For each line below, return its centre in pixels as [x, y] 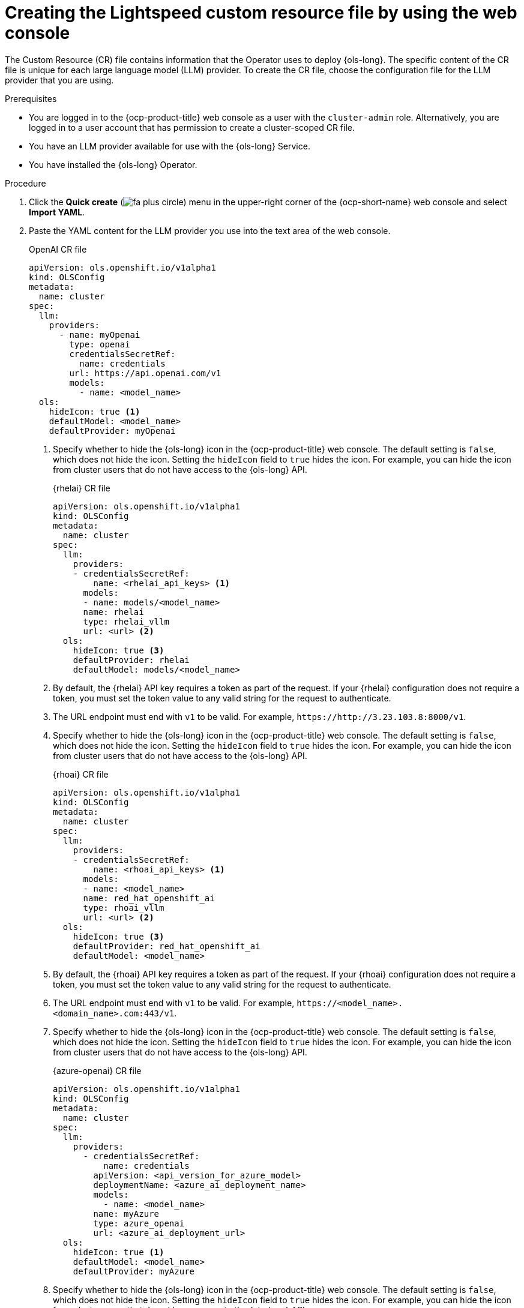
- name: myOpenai [100, 334]
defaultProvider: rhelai [131, 660]
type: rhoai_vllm [124, 907]
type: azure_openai [139, 1223]
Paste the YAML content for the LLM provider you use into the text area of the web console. [210, 230]
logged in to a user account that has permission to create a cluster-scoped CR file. [192, 127]
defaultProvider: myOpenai [112, 430]
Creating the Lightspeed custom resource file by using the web [261, 13]
